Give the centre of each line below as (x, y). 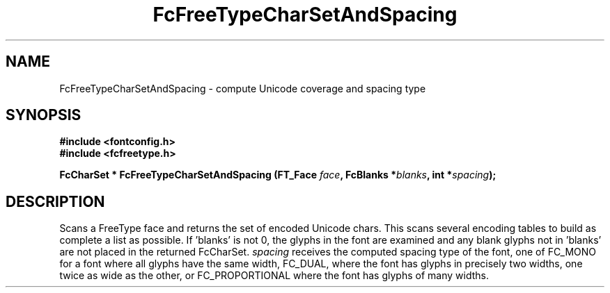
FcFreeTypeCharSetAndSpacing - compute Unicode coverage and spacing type (243, 88)
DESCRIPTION (55, 201)
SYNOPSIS (44, 115)
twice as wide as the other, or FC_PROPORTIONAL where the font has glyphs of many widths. (274, 276)
